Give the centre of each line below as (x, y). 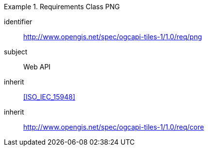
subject (16, 52)
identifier (18, 22)
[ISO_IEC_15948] (49, 97)
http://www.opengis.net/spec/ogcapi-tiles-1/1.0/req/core (114, 127)
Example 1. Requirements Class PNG (62, 7)
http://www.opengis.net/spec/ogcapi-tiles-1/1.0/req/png (113, 37)
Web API (37, 67)
